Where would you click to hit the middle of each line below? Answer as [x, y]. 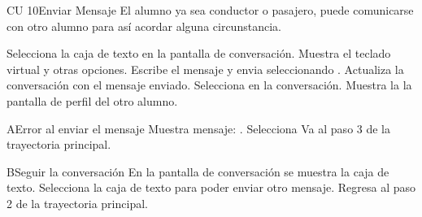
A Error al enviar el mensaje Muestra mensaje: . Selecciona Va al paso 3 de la [199, 128]
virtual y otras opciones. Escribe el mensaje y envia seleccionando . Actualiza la [205, 69]
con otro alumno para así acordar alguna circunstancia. [144, 26]
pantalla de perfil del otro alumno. [92, 100]
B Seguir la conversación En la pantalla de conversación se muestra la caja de [198, 171]
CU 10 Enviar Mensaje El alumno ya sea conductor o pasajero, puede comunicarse [210, 10]
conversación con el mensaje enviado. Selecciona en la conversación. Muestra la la [209, 85]
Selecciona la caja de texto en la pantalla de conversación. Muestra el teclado [199, 53]
